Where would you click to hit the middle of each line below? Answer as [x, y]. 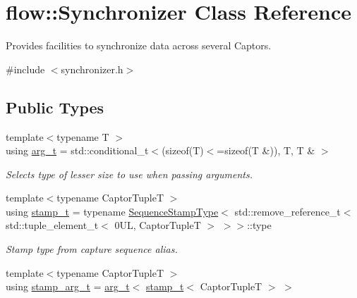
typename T [83, 136]
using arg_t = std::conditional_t [77, 150]
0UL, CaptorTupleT [158, 225]
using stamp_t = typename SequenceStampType [112, 211]
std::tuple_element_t [52, 225]
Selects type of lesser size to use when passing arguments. [129, 174]
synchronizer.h [92, 69]
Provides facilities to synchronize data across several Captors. [139, 45]
